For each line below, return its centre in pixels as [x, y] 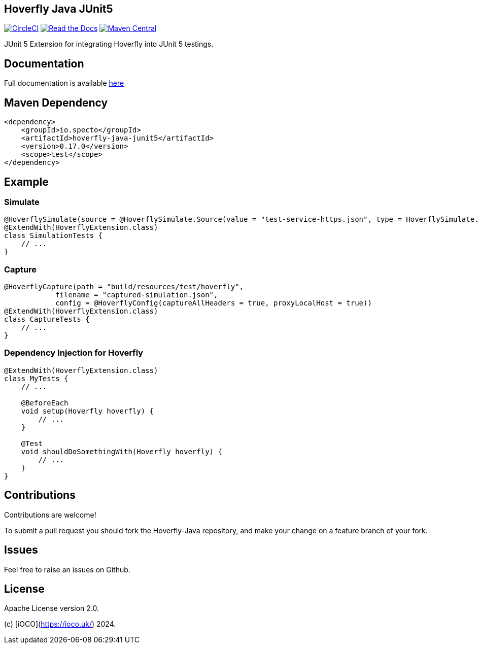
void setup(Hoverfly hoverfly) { [88, 411]
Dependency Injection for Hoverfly [74, 353]
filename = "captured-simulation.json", [137, 295]
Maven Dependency [56, 103]
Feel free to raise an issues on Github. [67, 569]
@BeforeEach [45, 403]
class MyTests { [36, 378]
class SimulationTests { [53, 236]
